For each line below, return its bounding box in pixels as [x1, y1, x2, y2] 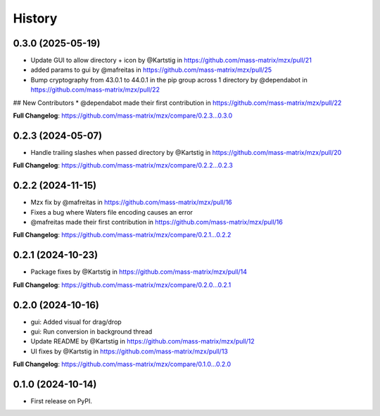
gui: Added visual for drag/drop [30, 317, 122, 326]
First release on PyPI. [30, 397, 93, 405]
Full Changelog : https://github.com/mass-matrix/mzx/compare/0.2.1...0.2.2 [13, 231, 232, 239]
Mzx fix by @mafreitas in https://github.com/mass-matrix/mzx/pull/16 [30, 198, 232, 207]
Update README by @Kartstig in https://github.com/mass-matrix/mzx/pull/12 [30, 337, 255, 346]
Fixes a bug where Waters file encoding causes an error [30, 208, 194, 216]
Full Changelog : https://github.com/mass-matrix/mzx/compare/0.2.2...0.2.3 [13, 161, 234, 170]
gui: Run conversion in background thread [30, 327, 153, 336]
